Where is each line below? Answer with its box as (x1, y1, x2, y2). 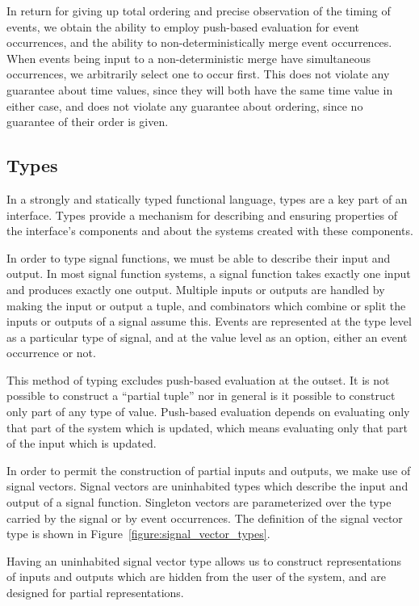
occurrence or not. (6, 344, 96, 361)
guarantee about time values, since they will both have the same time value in (6, 81, 393, 98)
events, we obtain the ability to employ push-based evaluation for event (6, 18, 359, 35)
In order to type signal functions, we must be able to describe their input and (6, 249, 391, 266)
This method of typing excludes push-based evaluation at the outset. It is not (6, 371, 390, 388)
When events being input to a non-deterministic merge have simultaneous (6, 49, 371, 66)
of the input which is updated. (6, 435, 157, 452)
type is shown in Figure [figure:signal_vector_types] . (6, 525, 270, 542)
